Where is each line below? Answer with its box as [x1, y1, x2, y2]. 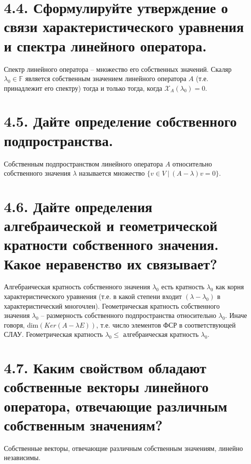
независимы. [4, 452, 41, 463]
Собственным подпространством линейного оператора [4, 158, 163, 168]
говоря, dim [4, 319, 39, 330]
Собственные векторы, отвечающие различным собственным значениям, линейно [4, 443, 243, 453]
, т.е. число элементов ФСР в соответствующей [96, 319, 236, 330]
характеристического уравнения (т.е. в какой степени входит [4, 291, 182, 301]
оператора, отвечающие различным [4, 396, 227, 415]
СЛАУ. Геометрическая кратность [4, 329, 103, 339]
